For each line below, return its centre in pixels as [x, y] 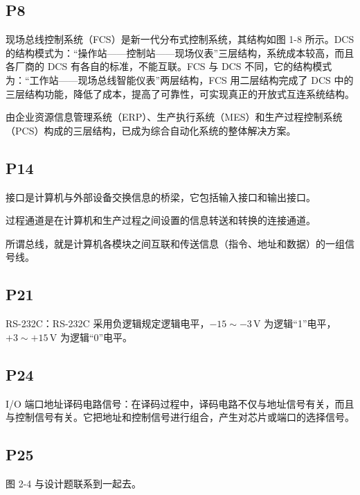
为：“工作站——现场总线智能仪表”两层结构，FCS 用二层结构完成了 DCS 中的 [180, 79]
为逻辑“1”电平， [300, 323]
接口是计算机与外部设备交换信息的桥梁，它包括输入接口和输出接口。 [161, 197]
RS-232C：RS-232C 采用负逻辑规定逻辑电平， [108, 323]
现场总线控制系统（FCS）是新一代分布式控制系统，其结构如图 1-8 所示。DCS [180, 39]
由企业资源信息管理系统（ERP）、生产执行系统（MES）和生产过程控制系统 [174, 117]
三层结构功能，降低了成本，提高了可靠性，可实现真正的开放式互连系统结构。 [180, 93]
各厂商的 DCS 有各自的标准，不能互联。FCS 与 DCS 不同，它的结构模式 [169, 66]
